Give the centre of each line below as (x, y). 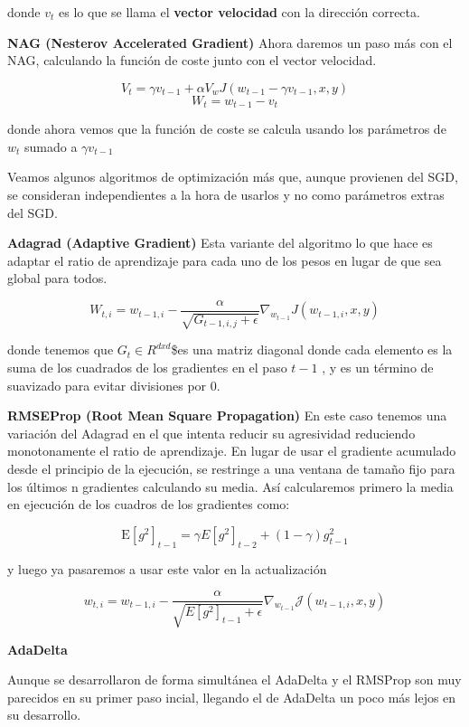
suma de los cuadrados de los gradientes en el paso (147, 368)
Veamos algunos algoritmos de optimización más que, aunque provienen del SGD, (233, 177)
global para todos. (57, 278)
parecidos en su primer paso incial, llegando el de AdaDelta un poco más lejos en (232, 697)
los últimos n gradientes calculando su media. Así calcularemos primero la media (230, 486)
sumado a (51, 146)
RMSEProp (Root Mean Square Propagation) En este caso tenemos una (227, 415)
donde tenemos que (61, 349)
